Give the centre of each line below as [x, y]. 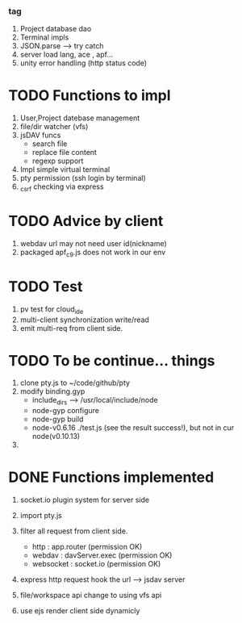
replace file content [64, 153]
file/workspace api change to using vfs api [91, 596]
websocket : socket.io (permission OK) [96, 564]
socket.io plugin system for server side [85, 500]
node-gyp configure [65, 411]
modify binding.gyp [52, 391]
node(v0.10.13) [56, 437]
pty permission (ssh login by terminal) [83, 178]
